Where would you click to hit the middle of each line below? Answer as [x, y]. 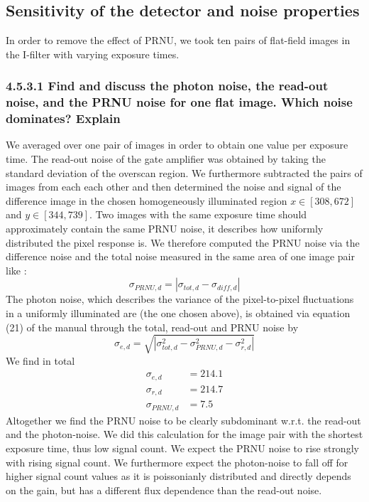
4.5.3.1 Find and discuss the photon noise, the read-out [167, 86]
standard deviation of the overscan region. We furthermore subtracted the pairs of [184, 172]
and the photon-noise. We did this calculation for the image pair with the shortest [184, 434]
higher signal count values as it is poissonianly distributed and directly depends [178, 476]
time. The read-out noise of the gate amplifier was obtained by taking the [166, 159]
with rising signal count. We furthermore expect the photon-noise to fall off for [177, 462]
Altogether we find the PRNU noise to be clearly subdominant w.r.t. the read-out [183, 420]
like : [16, 270]
